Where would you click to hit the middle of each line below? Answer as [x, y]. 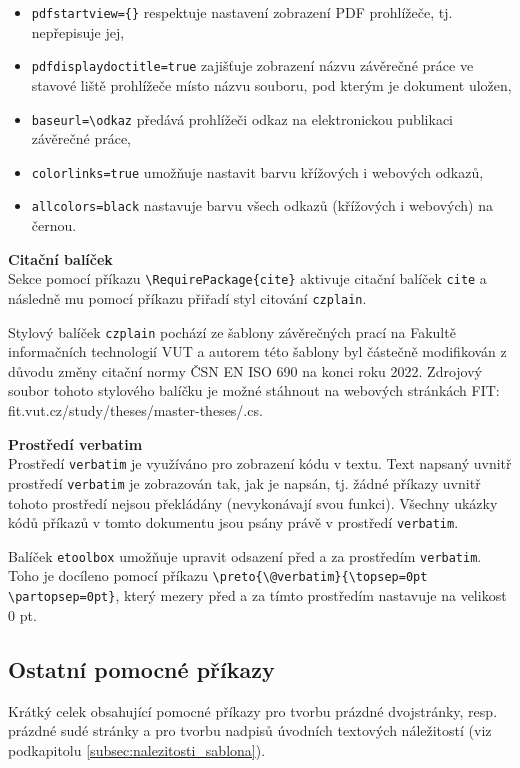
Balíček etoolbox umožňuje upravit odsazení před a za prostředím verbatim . [245, 555]
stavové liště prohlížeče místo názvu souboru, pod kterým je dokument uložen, [271, 84]
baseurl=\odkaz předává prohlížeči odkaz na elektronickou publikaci [242, 118]
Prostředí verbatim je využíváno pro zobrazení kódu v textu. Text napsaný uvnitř [260, 463]
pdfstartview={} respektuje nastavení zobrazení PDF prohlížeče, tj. [242, 12]
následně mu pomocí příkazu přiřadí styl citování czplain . [187, 297]
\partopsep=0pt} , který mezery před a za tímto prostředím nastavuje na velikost [257, 595]
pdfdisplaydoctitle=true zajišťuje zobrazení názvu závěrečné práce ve [252, 65]
